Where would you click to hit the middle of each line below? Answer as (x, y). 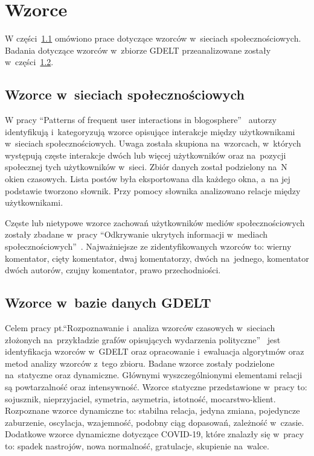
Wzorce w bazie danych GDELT (108, 302)
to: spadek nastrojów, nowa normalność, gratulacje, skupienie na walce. (137, 445)
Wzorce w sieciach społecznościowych (125, 94)
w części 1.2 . (29, 62)
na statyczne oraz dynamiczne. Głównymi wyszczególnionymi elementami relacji (154, 375)
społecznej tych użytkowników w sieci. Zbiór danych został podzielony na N (146, 167)
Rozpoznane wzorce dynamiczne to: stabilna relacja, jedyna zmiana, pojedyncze (152, 410)
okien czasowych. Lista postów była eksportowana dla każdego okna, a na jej (148, 179)
